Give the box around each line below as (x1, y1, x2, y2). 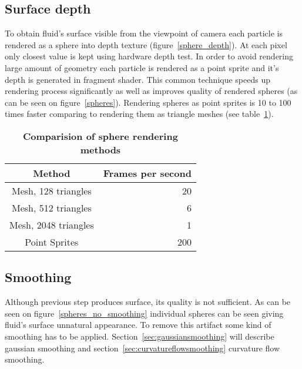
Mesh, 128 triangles (12, 183, 92, 197)
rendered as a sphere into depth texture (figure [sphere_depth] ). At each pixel (5, 38, 287, 51)
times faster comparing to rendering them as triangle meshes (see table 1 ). (5, 108, 274, 120)
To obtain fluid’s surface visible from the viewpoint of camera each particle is (5, 27, 283, 39)
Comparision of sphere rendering (23, 129, 178, 143)
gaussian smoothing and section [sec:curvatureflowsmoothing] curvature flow (5, 341, 280, 354)
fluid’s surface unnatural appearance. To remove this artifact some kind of (5, 318, 271, 331)
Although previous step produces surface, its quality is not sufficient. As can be (5, 296, 291, 308)
